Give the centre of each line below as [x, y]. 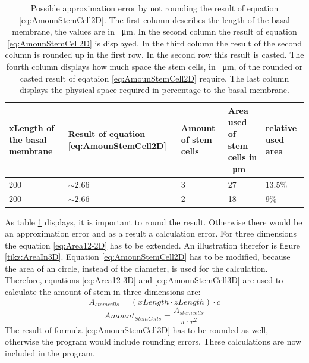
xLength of [32, 128]
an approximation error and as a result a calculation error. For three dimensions [151, 233]
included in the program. [50, 353]
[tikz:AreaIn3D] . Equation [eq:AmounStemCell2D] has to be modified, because [148, 257]
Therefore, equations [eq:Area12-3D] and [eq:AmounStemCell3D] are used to [144, 280]
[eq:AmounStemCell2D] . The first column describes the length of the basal [154, 19]
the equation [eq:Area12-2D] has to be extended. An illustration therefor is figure [152, 245]
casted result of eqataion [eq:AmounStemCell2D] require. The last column [154, 78]
